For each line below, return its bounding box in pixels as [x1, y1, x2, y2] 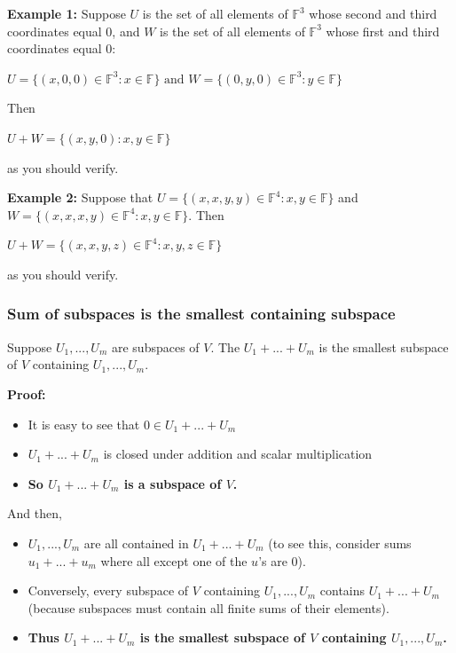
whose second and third [309, 4, 437, 22]
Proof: [7, 384, 46, 403]
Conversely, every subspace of [28, 581, 189, 600]
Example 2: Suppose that [7, 188, 153, 207]
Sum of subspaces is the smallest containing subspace [7, 303, 396, 325]
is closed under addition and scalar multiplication [103, 445, 373, 463]
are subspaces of [111, 337, 200, 356]
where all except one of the [100, 551, 248, 570]
